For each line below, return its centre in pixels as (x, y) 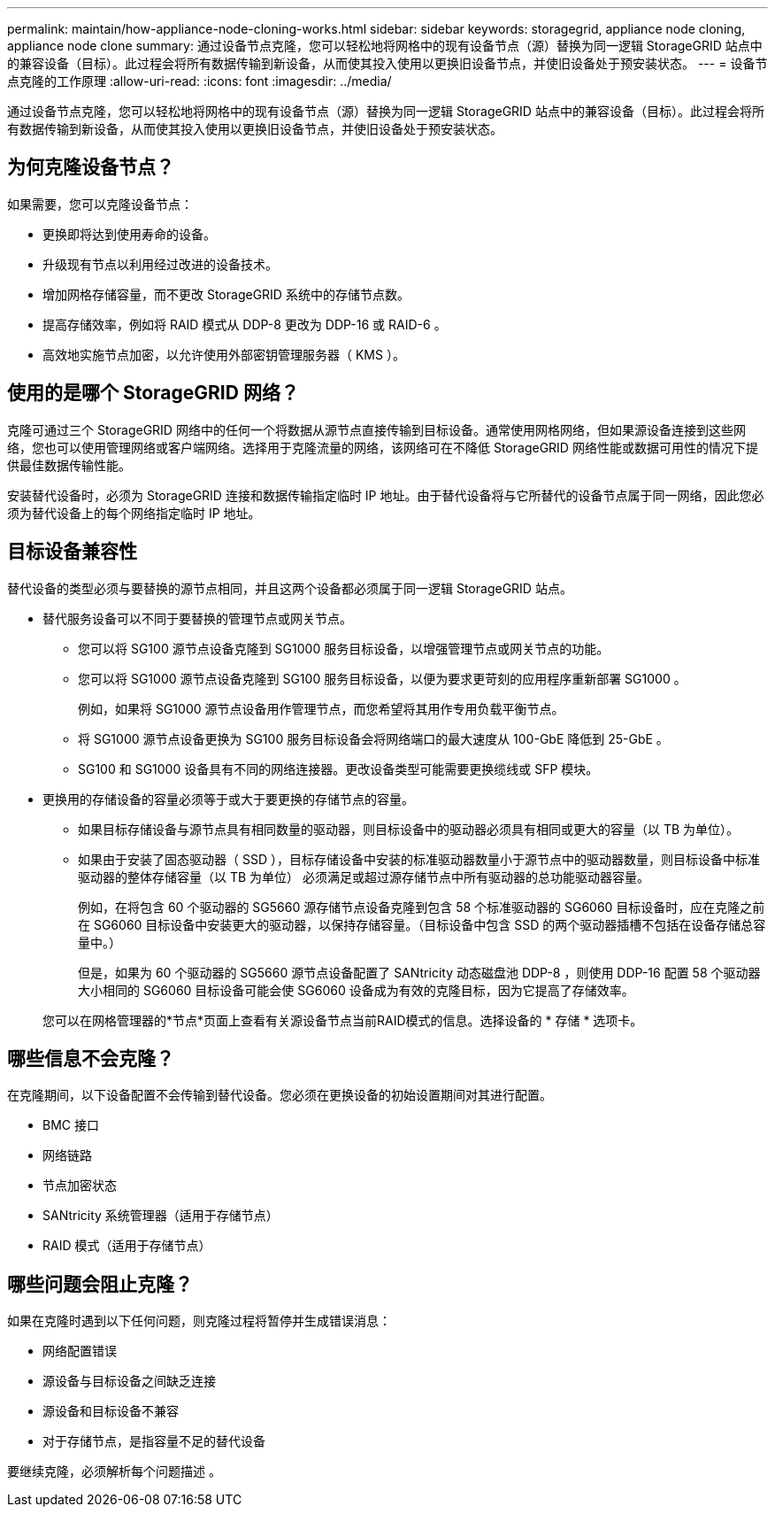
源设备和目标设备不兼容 (111, 1411)
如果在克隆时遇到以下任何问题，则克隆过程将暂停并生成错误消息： (199, 1321)
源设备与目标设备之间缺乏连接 (129, 1381)
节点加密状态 (80, 1186)
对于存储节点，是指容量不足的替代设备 (154, 1441)
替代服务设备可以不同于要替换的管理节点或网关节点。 (197, 618)
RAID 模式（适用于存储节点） (127, 1246)
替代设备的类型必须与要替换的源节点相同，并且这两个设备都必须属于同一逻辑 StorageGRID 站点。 (290, 588)
